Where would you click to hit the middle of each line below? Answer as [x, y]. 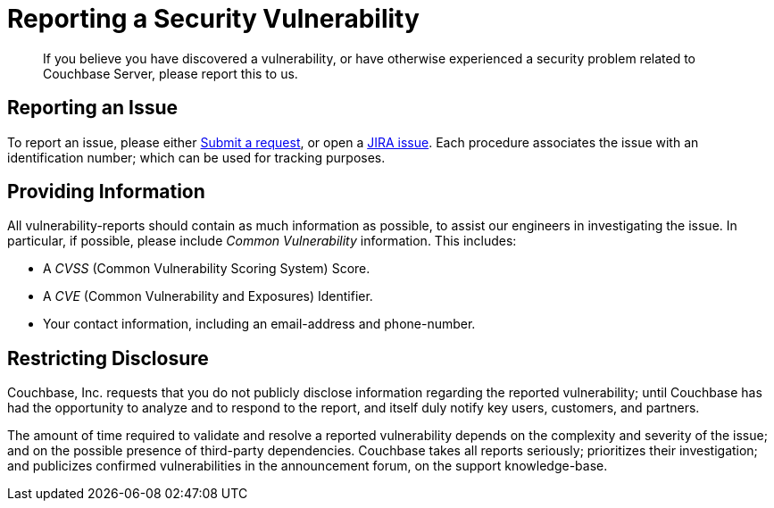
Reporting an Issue [93, 108]
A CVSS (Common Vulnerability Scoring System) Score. [207, 269]
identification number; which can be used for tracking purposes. [196, 157]
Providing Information [106, 192]
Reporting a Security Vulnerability [213, 19]
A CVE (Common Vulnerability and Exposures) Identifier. [208, 296]
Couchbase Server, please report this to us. [171, 73]
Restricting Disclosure [108, 358]
